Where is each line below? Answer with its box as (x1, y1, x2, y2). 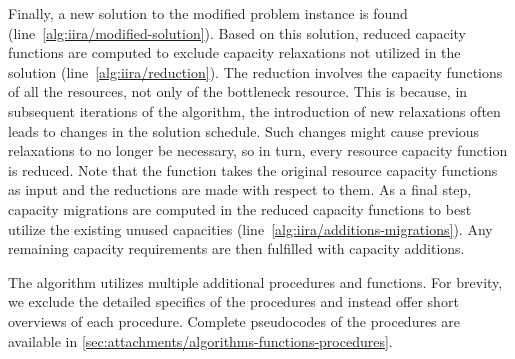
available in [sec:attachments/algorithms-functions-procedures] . (8, 330, 393, 351)
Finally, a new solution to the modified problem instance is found (8, 3, 408, 23)
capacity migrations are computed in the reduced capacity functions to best (8, 198, 472, 219)
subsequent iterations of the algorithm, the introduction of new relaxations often (8, 100, 501, 121)
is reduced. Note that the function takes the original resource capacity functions (8, 159, 498, 180)
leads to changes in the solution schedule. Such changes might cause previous (8, 120, 480, 141)
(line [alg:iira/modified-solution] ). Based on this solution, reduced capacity (8, 22, 466, 43)
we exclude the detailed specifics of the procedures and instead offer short (8, 291, 459, 312)
